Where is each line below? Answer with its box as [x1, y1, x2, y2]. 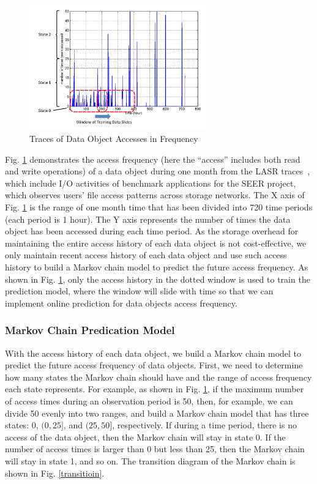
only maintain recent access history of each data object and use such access [5, 248, 287, 261]
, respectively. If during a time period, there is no [112, 419, 297, 431]
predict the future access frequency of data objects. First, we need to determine [5, 359, 303, 371]
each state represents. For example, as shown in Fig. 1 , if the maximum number [5, 382, 304, 395]
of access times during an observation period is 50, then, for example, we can [5, 394, 293, 407]
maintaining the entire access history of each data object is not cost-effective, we [5, 236, 307, 249]
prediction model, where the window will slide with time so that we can [5, 285, 274, 297]
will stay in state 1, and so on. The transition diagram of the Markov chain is [5, 454, 296, 467]
